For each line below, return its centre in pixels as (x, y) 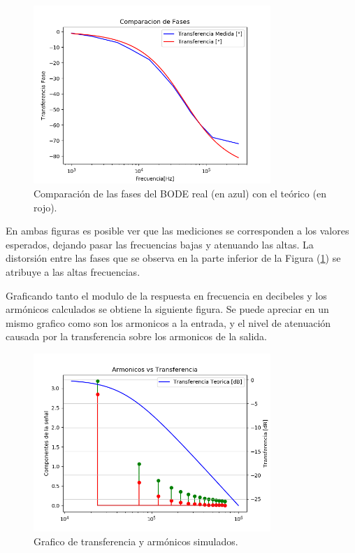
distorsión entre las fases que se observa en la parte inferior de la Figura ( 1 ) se (173, 258)
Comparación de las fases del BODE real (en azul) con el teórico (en (180, 193)
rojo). (45, 207)
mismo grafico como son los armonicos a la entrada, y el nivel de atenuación (168, 322)
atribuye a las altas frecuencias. (73, 271)
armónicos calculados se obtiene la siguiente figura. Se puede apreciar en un (167, 309)
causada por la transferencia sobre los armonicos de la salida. (136, 336)
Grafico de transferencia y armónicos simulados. (136, 541)
